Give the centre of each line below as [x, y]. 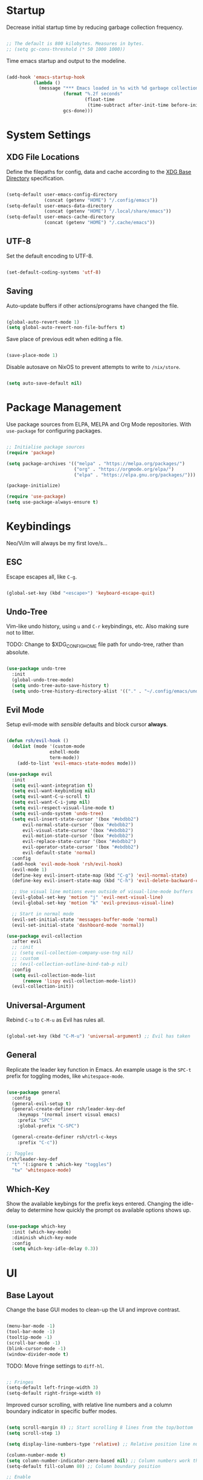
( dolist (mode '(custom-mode [48, 746]
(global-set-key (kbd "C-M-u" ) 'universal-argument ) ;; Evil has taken [98, 1036]
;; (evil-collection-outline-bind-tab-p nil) [70, 964]
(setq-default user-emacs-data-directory [59, 206]
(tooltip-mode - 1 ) [29, 1337]
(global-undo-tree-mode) [43, 680]
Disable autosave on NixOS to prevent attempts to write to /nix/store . [93, 367]
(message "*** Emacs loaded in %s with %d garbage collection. [120, 88]
